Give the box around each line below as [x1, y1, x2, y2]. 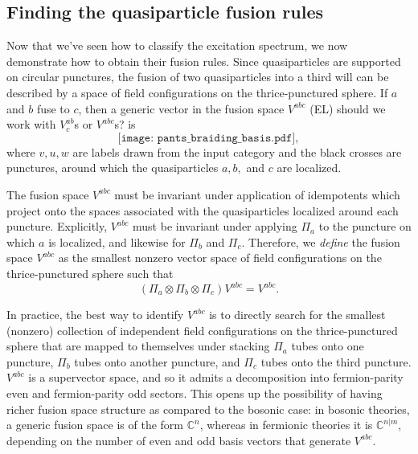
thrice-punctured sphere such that [6, 264, 174, 281]
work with [6, 116, 56, 133]
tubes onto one [291, 337, 364, 354]
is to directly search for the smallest [209, 306, 386, 323]
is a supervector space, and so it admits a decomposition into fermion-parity [28, 369, 404, 386]
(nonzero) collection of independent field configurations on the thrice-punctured [6, 321, 398, 338]
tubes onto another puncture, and [74, 353, 240, 370]
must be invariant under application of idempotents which [114, 186, 400, 202]
